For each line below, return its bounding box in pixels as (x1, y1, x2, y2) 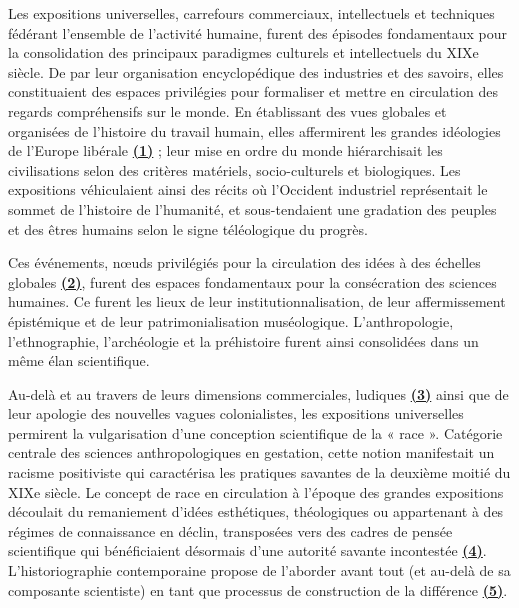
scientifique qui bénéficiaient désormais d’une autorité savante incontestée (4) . (8, 540, 487, 561)
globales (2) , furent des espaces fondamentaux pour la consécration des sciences (8, 271, 497, 292)
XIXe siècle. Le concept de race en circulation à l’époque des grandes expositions (8, 481, 504, 502)
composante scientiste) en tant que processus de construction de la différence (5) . (8, 579, 508, 600)
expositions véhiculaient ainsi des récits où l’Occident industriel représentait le (8, 179, 488, 200)
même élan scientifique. (8, 350, 150, 371)
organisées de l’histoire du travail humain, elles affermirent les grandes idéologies (8, 120, 501, 141)
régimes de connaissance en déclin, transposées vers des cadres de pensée (8, 520, 453, 541)
